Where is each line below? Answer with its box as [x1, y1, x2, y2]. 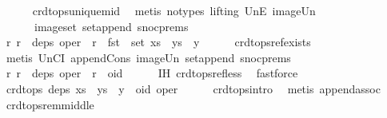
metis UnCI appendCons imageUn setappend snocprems [6, 49, 291, 65]
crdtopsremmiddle [6, 96, 94, 112]
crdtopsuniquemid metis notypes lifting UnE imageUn [32, 2, 316, 18]
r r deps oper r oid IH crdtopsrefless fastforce [6, 65, 298, 81]
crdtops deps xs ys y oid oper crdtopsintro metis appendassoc [6, 80, 381, 96]
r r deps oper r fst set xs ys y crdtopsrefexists [6, 33, 311, 50]
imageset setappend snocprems [34, 18, 189, 34]
